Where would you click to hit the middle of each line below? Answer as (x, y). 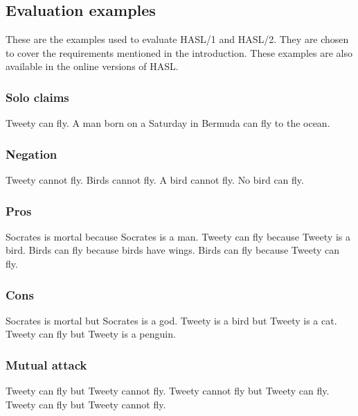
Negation (32, 154)
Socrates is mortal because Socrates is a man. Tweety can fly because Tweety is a (178, 236)
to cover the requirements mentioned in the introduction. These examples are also (179, 52)
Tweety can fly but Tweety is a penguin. (91, 334)
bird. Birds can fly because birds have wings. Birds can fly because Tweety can (173, 250)
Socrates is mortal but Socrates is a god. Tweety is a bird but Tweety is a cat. (171, 320)
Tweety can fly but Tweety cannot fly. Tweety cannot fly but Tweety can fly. (168, 391)
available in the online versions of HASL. (92, 66)
